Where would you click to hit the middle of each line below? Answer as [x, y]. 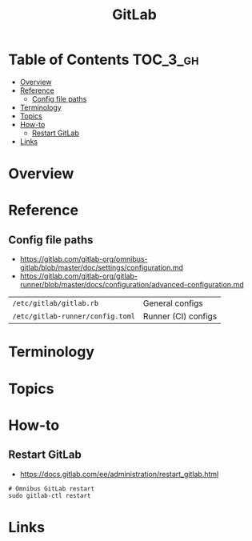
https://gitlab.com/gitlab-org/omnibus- [84, 259]
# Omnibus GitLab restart [51, 489]
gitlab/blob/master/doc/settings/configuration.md [102, 268]
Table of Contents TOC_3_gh [104, 60]
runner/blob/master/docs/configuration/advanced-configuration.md [132, 285]
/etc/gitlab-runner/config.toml [74, 317]
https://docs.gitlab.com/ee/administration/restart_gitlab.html [119, 474]
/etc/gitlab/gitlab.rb [55, 303]
